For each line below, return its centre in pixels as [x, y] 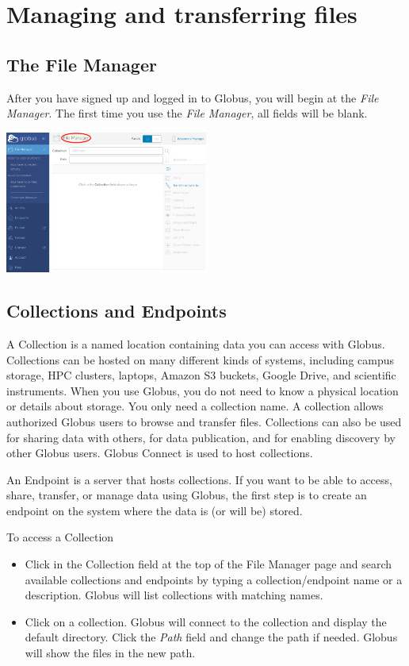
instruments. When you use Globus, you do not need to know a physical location [203, 390]
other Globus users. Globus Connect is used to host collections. [160, 453]
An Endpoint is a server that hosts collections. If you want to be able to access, [199, 479]
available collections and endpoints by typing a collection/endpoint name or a [214, 579]
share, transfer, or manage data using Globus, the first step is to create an [187, 495]
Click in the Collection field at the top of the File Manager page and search [208, 564]
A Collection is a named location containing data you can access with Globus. [196, 343]
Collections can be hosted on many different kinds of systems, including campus [201, 359]
